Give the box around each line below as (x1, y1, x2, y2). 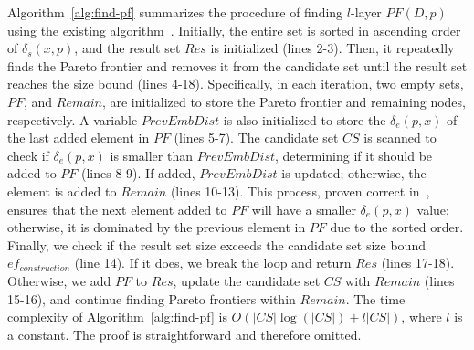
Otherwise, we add (7, 270, 111, 290)
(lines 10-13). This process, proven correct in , (170, 181, 430, 200)
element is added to (7, 181, 117, 200)
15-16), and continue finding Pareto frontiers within (7, 289, 296, 308)
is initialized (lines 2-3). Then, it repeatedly (210, 38, 455, 58)
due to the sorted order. (330, 217, 464, 237)
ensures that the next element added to (7, 199, 227, 218)
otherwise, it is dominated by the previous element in (7, 217, 306, 237)
